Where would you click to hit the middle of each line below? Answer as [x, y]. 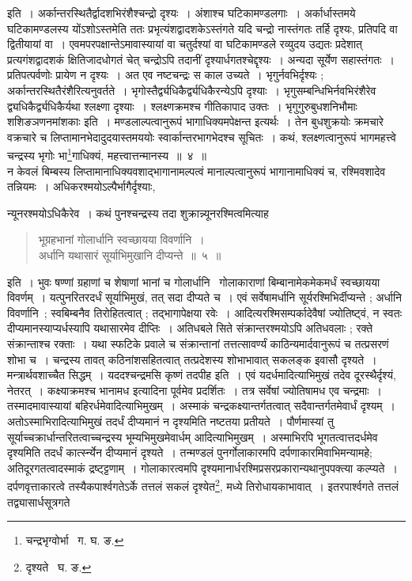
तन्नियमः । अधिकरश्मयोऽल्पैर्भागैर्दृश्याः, [81, 186]
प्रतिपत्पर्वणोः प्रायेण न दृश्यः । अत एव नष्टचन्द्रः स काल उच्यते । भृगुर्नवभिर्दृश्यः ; [166, 75]
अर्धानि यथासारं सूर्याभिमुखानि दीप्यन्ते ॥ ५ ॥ [130, 254]
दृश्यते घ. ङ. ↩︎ [59, 566]
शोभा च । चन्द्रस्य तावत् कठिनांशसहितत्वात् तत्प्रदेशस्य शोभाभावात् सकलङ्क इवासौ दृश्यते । [192, 359]
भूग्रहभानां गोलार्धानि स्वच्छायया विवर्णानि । [121, 239]
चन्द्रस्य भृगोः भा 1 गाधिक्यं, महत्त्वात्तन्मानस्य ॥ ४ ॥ [107, 154]
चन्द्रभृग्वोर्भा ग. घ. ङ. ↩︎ [75, 540]
